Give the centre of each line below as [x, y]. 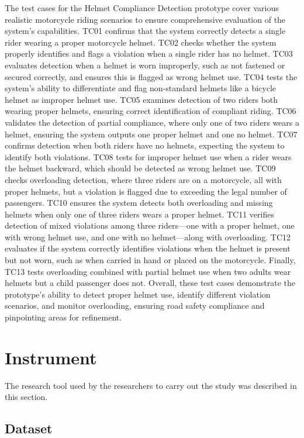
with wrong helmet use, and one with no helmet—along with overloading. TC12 [148, 237]
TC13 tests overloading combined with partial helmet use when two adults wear [148, 271]
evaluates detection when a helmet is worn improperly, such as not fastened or [145, 65]
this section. [26, 397]
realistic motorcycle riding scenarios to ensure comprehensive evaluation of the [145, 19]
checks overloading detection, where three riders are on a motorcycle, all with [143, 179]
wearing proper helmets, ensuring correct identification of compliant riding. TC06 [151, 111]
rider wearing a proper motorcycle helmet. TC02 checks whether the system [141, 42]
